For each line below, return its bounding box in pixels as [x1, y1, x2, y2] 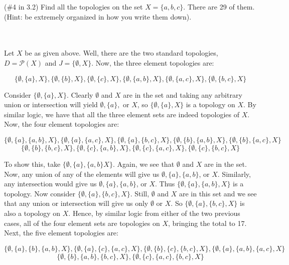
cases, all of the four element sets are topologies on [4, 217, 160, 228]
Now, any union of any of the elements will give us [4, 168, 160, 179]
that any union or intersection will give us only [4, 198, 149, 208]
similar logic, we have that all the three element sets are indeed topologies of [4, 109, 239, 119]
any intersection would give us [4, 178, 97, 189]
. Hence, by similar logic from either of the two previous [68, 207, 240, 218]
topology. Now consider [4, 188, 76, 198]
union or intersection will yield [4, 99, 98, 110]
